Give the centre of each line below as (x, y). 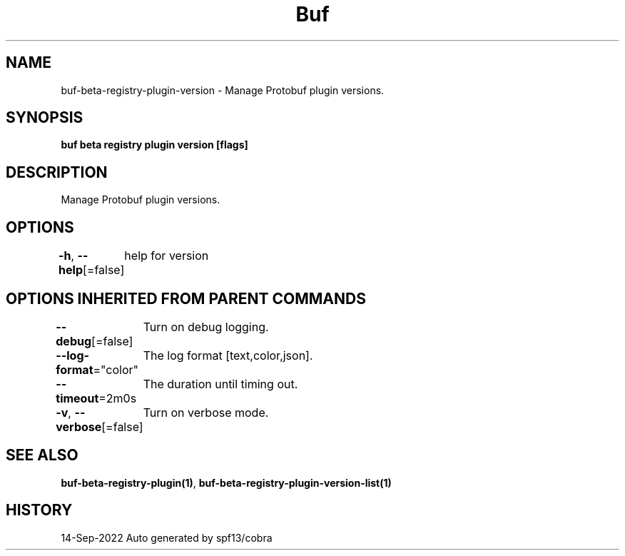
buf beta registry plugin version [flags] (154, 145)
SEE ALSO (42, 455)
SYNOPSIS (45, 118)
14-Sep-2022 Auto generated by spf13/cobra (167, 537)
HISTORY (39, 510)
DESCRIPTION (57, 172)
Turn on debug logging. (206, 327)
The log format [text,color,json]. (228, 355)
